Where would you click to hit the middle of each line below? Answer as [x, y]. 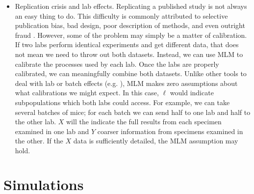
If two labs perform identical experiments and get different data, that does [127, 44]
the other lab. [36, 122]
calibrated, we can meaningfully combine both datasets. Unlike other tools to [131, 73]
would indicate [192, 93]
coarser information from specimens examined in [170, 131]
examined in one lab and [52, 131]
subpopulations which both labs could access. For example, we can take [122, 102]
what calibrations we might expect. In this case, [87, 93]
